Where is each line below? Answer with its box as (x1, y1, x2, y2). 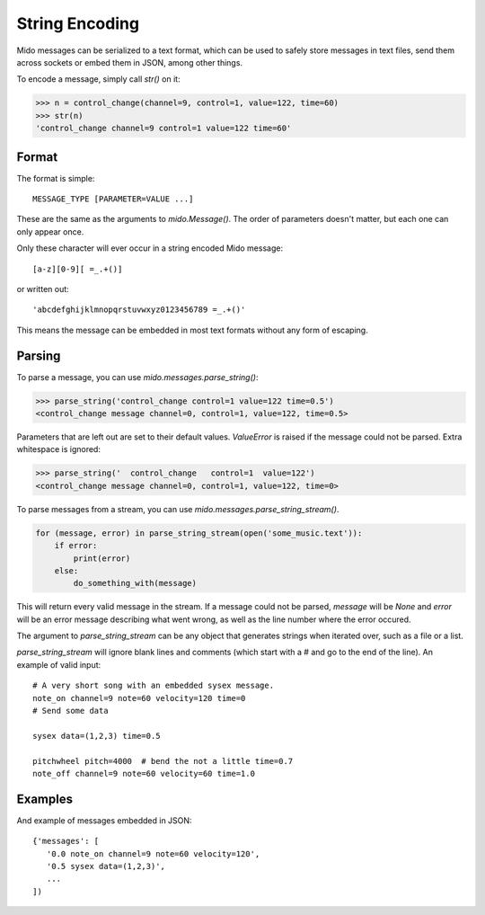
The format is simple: (16, 173, 95, 183)
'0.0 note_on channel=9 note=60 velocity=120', (46, 848, 260, 858)
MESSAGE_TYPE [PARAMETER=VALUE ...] (32, 193, 194, 204)
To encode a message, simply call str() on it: (16, 74, 181, 84)
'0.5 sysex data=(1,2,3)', (46, 861, 166, 872)
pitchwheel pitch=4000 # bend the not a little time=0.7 (32, 756, 294, 766)
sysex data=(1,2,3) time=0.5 (32, 731, 161, 741)
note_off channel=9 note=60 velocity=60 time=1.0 (32, 768, 256, 778)
